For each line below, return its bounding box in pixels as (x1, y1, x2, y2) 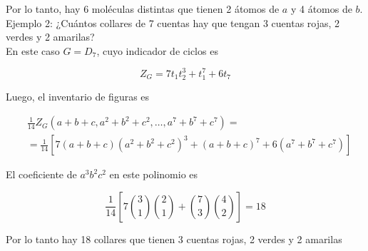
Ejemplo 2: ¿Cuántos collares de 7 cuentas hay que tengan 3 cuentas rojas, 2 (6, 15, 340, 30)
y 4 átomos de (290, 1, 352, 16)
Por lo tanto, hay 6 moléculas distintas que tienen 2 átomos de (6, 1, 280, 16)
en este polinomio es (109, 167, 198, 182)
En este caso (6, 43, 60, 58)
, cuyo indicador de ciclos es (96, 43, 218, 58)
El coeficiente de (6, 167, 77, 182)
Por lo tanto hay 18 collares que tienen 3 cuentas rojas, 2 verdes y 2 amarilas (6, 231, 342, 246)
